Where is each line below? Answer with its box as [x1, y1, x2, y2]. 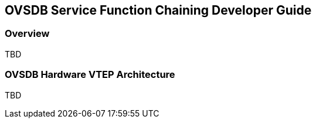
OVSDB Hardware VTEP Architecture [5, 69, 175, 81]
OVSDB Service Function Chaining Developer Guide [5, 3, 312, 18]
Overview [5, 28, 50, 40]
